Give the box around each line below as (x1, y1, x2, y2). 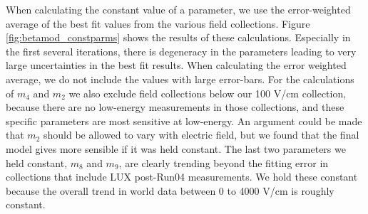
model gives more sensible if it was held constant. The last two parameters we (6, 141, 346, 156)
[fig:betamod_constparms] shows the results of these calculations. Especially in (6, 30, 351, 45)
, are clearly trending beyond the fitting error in (118, 155, 329, 170)
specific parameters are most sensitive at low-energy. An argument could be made (6, 113, 362, 128)
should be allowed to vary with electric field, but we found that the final (43, 127, 359, 142)
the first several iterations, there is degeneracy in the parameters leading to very (6, 43, 357, 58)
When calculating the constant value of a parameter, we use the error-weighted (6, 2, 351, 16)
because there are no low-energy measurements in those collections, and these (6, 100, 344, 114)
